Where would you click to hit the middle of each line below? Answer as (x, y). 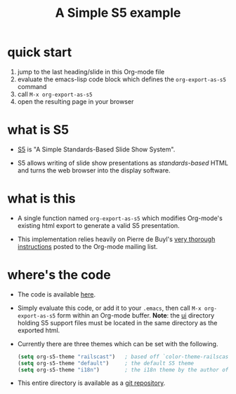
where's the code (59, 275)
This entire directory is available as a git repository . (91, 383)
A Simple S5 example (118, 13)
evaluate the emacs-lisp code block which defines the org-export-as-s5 (122, 79)
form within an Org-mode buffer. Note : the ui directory (136, 315)
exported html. (39, 330)
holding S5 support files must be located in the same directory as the (117, 322)
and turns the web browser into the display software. (94, 170)
